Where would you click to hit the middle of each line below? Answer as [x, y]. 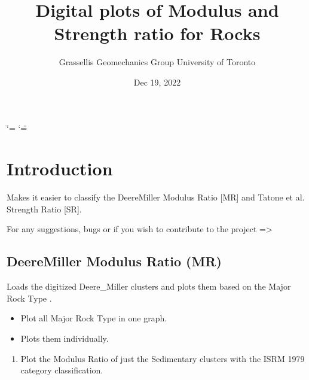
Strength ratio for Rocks [157, 33]
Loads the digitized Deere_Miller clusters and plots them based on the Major [149, 286]
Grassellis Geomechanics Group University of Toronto [157, 62]
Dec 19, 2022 [157, 82]
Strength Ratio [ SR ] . [44, 209]
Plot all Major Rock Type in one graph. [94, 318]
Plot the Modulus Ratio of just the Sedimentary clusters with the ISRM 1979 [163, 358]
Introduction [60, 168]
